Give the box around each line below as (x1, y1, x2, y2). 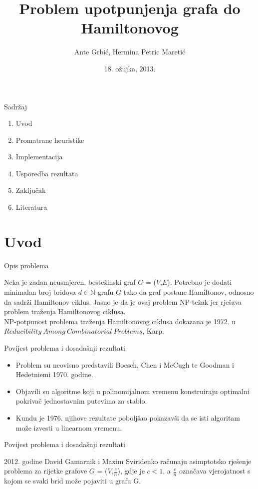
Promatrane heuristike (15, 134, 84, 145)
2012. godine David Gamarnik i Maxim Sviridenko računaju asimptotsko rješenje (4, 456, 252, 466)
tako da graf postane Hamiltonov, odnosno (123, 286, 254, 297)
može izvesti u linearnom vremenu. (15, 422, 122, 433)
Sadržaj (4, 101, 27, 111)
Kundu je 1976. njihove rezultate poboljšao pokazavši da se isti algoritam (15, 412, 240, 423)
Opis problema (4, 260, 49, 270)
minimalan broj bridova (4, 286, 76, 297)
